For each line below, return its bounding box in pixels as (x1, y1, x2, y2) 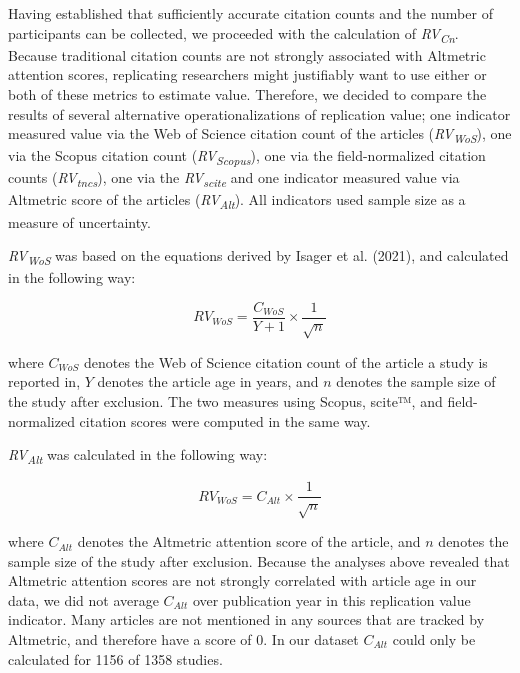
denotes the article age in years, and (97, 371, 319, 392)
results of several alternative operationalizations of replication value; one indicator (8, 103, 511, 124)
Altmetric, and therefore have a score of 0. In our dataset (8, 629, 359, 650)
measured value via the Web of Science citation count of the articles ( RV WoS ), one (8, 123, 512, 146)
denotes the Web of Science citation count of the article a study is (83, 351, 488, 372)
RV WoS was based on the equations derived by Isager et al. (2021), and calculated (8, 245, 509, 268)
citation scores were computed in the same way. (79, 410, 371, 431)
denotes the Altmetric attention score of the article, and (77, 531, 421, 552)
